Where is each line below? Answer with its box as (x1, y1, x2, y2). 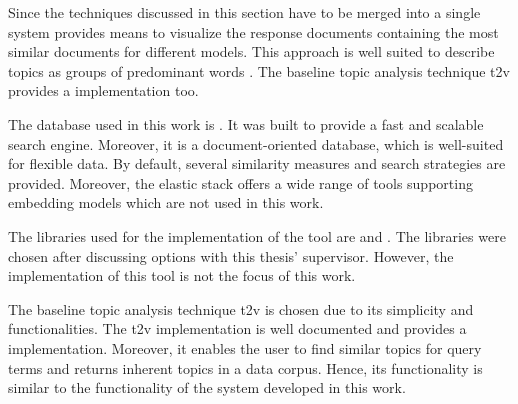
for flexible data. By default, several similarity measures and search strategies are (8, 153, 506, 174)
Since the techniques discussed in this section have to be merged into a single (8, 2, 481, 22)
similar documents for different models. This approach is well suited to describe (8, 41, 495, 62)
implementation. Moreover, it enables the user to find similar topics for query (8, 337, 482, 358)
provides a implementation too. (8, 80, 199, 101)
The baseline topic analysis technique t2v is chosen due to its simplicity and (8, 298, 474, 319)
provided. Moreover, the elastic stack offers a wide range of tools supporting (8, 172, 473, 193)
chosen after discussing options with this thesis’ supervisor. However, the (8, 245, 454, 266)
